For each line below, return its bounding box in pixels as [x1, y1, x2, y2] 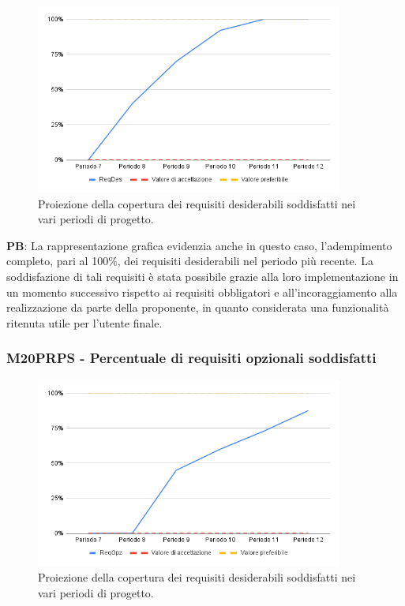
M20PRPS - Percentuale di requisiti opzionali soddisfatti [6, 348, 377, 368]
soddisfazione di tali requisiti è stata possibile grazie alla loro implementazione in [6, 267, 399, 284]
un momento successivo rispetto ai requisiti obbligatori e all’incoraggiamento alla [6, 283, 398, 300]
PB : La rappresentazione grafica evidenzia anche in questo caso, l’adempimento [6, 237, 392, 253]
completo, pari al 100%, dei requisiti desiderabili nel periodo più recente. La [6, 252, 373, 269]
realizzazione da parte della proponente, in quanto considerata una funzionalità [6, 299, 389, 316]
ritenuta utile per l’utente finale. [6, 314, 163, 331]
